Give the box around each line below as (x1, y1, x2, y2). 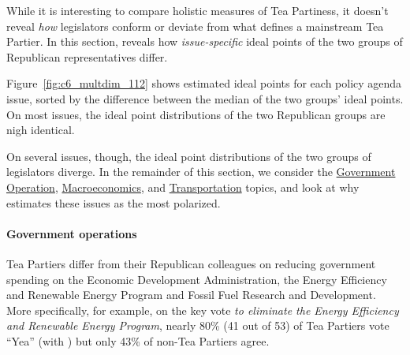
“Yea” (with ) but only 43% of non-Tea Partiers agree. (6, 332, 270, 349)
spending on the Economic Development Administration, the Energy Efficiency (6, 271, 387, 287)
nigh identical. (6, 121, 75, 138)
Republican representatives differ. (6, 48, 168, 65)
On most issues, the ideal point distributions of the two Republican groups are (6, 106, 386, 122)
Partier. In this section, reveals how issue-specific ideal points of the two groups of (6, 33, 403, 50)
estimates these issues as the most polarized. (6, 194, 221, 211)
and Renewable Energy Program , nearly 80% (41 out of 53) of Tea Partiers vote (6, 317, 389, 334)
